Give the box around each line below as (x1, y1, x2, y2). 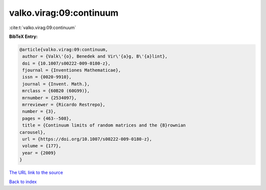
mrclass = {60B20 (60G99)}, (22, 88, 90, 94)
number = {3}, (22, 109, 56, 114)
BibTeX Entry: (9, 33, 38, 39)
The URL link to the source (9, 170, 64, 176)
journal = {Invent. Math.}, (22, 81, 90, 87)
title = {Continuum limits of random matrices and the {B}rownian (22, 123, 186, 128)
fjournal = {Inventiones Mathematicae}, (22, 67, 121, 73)
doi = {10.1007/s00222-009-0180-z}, (22, 61, 111, 66)
